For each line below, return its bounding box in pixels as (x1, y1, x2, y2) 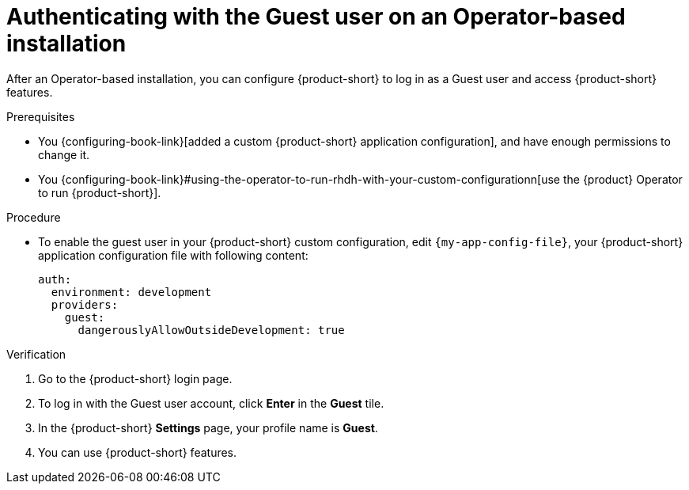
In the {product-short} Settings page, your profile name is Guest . (38, 420, 378, 435)
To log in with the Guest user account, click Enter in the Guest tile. (38, 396, 384, 410)
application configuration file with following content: (38, 248, 309, 262)
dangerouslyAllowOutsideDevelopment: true (78, 323, 345, 336)
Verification (6, 347, 66, 361)
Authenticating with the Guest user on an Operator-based (6, 3, 626, 30)
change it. (38, 147, 90, 161)
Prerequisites (6, 109, 75, 123)
